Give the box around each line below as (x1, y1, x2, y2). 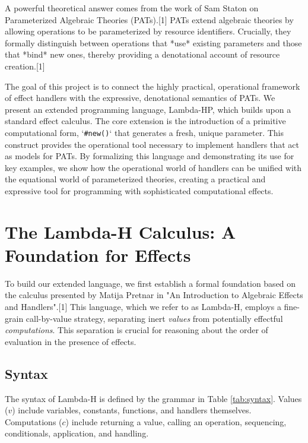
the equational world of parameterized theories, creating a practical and (5, 173, 266, 185)
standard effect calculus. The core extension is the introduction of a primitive (5, 115, 286, 127)
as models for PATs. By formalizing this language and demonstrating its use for (5, 150, 294, 162)
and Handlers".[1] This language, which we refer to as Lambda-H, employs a (5, 300, 281, 313)
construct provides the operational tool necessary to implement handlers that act (5, 138, 300, 150)
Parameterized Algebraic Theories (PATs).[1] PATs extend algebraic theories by (5, 13, 294, 26)
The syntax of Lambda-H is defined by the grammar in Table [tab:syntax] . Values (5, 392, 302, 404)
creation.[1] (5, 59, 45, 72)
